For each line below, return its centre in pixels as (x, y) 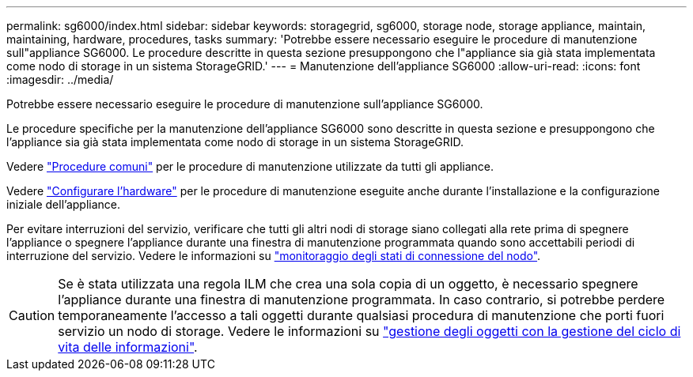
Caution (32, 315)
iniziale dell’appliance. (64, 204)
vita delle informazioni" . (128, 347)
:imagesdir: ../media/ (60, 79)
